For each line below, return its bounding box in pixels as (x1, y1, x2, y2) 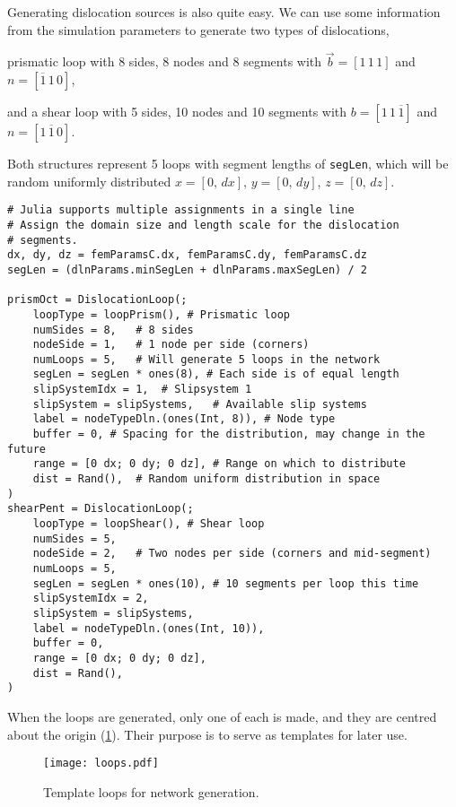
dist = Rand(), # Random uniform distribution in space (32, 473, 381, 486)
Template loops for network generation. (43, 782, 259, 801)
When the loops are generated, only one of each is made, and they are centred (7, 707, 437, 725)
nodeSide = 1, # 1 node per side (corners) (32, 338, 310, 351)
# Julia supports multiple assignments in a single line (7, 204, 355, 217)
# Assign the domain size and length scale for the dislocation (7, 218, 399, 231)
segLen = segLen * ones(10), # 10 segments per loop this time (32, 577, 419, 590)
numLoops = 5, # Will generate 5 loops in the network (32, 352, 381, 366)
